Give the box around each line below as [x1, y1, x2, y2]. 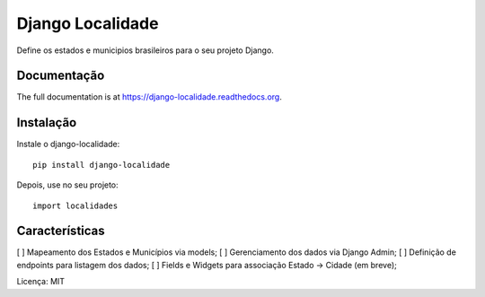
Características [16, 223, 105, 239]
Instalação [16, 115, 77, 130]
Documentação [16, 68, 105, 83]
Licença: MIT [16, 276, 66, 287]
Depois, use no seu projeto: [16, 179, 119, 190]
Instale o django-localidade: [16, 139, 120, 150]
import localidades [32, 200, 119, 211]
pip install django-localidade [32, 160, 171, 170]
